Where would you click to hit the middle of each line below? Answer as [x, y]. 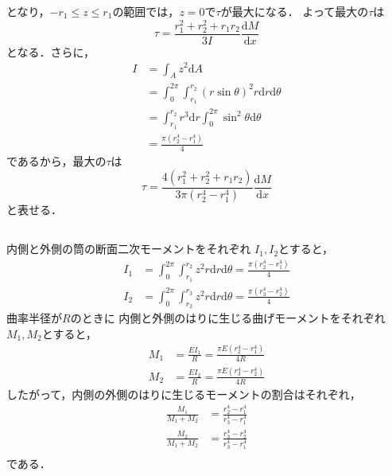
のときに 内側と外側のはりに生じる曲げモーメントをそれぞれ [228, 318]
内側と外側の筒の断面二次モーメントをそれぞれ [129, 249]
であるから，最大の [56, 161]
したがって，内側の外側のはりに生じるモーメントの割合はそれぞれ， [184, 394]
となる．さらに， [50, 51]
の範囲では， [146, 11]
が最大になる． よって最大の [295, 11]
